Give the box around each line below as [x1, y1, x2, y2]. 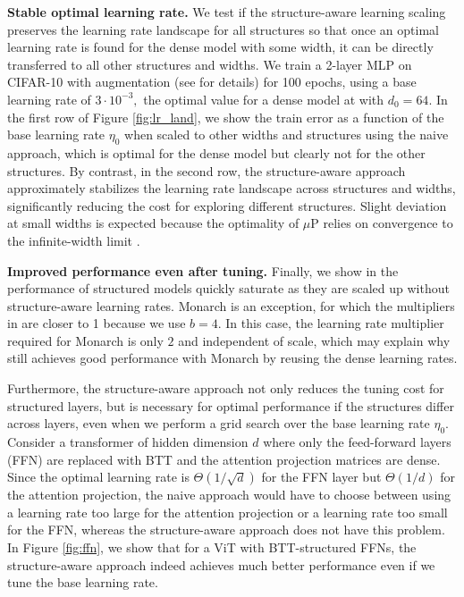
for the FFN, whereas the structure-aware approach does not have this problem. [7, 520, 445, 539]
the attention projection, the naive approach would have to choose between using [7, 485, 451, 504]
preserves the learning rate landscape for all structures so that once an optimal [7, 20, 439, 38]
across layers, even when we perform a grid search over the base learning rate [7, 414, 430, 433]
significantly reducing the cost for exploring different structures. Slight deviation [7, 196, 447, 214]
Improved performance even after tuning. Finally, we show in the [7, 261, 399, 280]
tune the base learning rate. [7, 573, 158, 592]
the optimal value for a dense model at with [143, 89, 384, 108]
